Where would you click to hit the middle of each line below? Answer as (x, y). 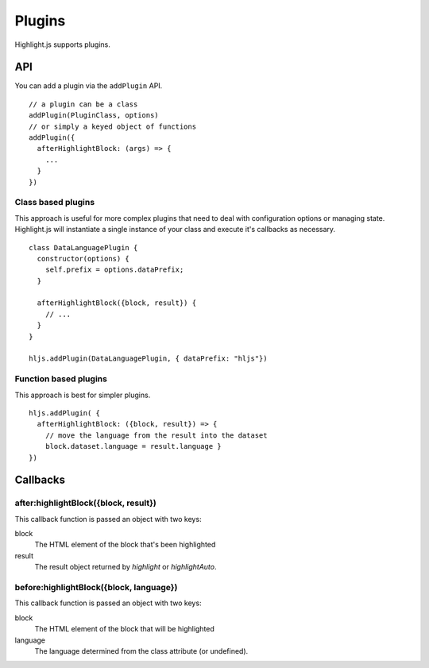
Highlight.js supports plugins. (63, 44)
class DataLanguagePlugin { (83, 247)
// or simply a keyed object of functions (113, 126)
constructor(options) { (83, 259)
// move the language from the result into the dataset (156, 435)
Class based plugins (55, 203)
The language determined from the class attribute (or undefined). (141, 651)
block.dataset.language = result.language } (133, 446)
